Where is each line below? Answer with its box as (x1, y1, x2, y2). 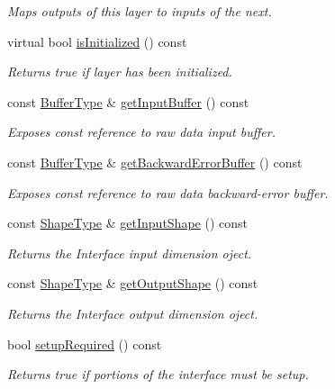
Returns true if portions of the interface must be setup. (7, 365, 309, 384)
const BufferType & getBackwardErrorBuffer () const (7, 152, 303, 171)
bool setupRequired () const (7, 334, 162, 353)
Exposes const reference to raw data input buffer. (7, 122, 276, 141)
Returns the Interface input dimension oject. (7, 243, 252, 262)
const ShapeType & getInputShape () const (7, 213, 248, 232)
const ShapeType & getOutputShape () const (7, 274, 258, 293)
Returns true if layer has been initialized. (7, 62, 232, 81)
